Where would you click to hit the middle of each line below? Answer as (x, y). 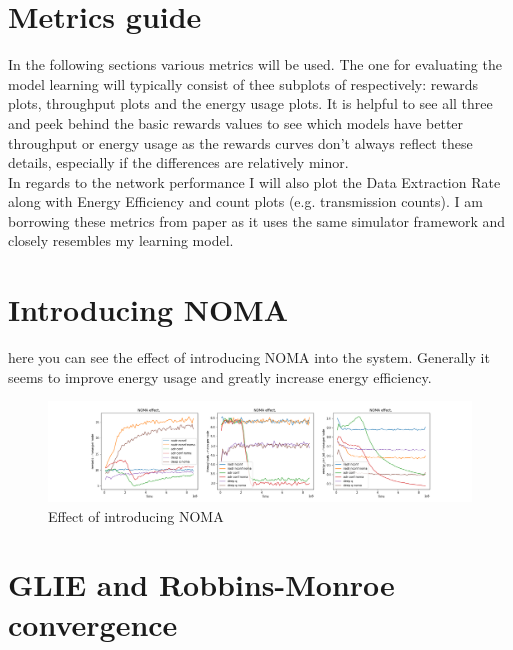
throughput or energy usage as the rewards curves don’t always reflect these (240, 142)
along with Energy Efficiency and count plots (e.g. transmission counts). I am (245, 201)
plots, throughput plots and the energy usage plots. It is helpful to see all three (250, 103)
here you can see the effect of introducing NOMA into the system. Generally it (249, 357)
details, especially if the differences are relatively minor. (178, 162)
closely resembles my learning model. (121, 240)
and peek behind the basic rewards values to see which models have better (236, 122)
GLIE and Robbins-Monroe (201, 584)
